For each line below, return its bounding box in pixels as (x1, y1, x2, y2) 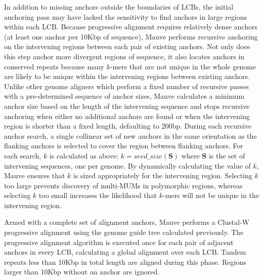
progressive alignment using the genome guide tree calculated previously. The (4, 227, 244, 237)
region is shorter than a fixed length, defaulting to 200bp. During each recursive (4, 121, 252, 131)
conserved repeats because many (4, 61, 104, 71)
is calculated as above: (49, 150, 119, 161)
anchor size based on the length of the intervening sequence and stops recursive (4, 100, 250, 111)
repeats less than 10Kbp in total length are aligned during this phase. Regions (4, 256, 246, 267)
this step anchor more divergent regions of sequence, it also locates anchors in (4, 51, 245, 61)
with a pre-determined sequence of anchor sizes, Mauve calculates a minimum (4, 91, 245, 101)
